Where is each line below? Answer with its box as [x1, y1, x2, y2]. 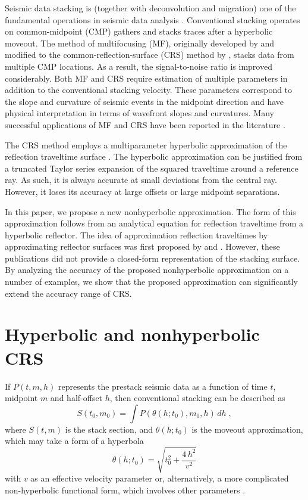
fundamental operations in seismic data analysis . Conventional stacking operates [5, 13, 300, 26]
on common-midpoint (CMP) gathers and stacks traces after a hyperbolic [5, 25, 273, 38]
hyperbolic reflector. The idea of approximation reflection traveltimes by [5, 228, 268, 241]
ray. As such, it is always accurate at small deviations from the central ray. [5, 173, 277, 186]
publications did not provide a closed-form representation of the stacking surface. [5, 251, 300, 264]
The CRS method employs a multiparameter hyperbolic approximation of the [5, 138, 287, 151]
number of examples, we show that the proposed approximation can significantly [5, 275, 298, 288]
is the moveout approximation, [191, 423, 303, 435]
